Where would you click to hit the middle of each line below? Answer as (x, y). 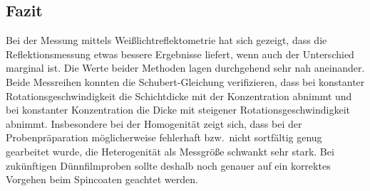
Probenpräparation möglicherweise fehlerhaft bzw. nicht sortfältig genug (164, 137)
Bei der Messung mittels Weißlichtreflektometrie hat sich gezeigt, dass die (166, 40)
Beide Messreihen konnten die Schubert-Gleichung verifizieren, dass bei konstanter (185, 81)
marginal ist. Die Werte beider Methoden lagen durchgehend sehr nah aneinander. (185, 68)
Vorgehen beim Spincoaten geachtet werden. (102, 179)
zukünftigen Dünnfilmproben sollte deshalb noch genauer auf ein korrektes (168, 165)
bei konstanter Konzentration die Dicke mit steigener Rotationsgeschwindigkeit (178, 110)
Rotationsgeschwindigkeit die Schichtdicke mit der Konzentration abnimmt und (179, 95)
